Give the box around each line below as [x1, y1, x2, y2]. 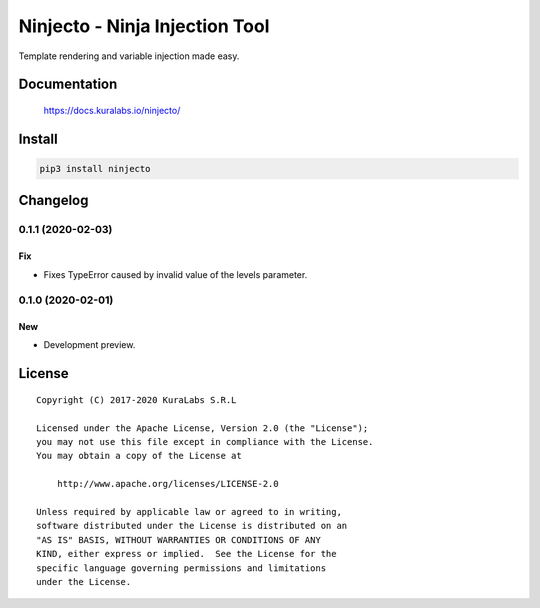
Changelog [18, 192, 89, 209]
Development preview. [43, 339, 136, 351]
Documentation [18, 76, 118, 93]
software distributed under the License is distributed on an [36, 520, 348, 532]
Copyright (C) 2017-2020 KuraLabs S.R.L [36, 394, 237, 405]
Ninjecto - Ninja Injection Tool [18, 15, 270, 37]
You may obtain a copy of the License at [36, 450, 242, 462]
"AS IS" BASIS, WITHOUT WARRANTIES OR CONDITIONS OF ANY [36, 534, 322, 545]
